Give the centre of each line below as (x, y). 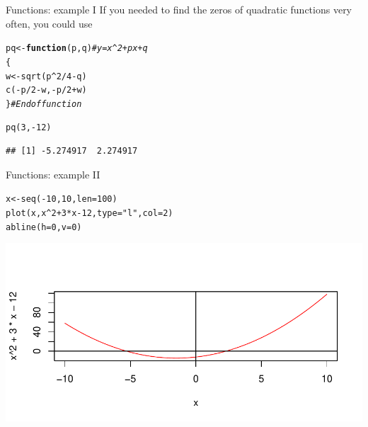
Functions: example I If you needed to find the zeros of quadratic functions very (179, 9)
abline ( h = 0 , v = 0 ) (44, 227)
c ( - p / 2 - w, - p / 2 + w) (46, 90)
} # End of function (44, 104)
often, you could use (49, 23)
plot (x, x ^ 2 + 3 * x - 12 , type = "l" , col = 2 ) (90, 213)
